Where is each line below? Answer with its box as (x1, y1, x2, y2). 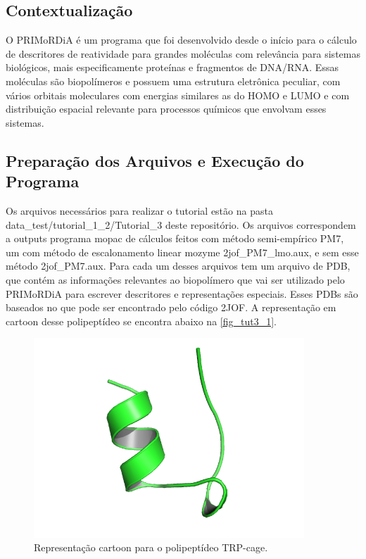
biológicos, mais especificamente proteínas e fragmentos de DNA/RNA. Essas (6, 60, 339, 75)
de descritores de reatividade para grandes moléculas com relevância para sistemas (6, 46, 360, 61)
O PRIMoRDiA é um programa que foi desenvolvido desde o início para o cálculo (6, 32, 357, 47)
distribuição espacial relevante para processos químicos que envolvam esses (6, 101, 327, 116)
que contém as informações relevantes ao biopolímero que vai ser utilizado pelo (6, 272, 345, 287)
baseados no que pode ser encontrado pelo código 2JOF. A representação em (6, 300, 336, 315)
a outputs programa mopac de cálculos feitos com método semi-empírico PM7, (6, 231, 344, 246)
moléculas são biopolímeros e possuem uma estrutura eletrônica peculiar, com (6, 73, 341, 88)
